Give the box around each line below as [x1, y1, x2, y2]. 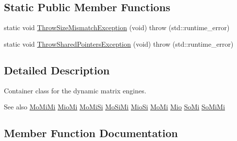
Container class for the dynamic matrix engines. [4, 85, 146, 95]
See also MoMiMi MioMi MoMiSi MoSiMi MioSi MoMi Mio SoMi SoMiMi [4, 102, 225, 112]
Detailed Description [4, 62, 110, 77]
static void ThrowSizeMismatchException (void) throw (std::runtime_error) [4, 22, 230, 33]
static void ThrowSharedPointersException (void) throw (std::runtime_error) [4, 38, 234, 49]
